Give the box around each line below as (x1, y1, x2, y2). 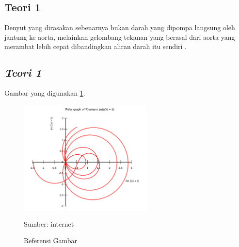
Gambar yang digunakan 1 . (4, 88, 85, 98)
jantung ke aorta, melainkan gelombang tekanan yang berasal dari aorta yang (4, 32, 235, 42)
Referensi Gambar (24, 235, 78, 246)
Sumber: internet (24, 219, 74, 229)
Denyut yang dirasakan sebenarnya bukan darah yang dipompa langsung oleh (4, 22, 235, 33)
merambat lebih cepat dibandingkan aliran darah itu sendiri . (4, 41, 187, 51)
